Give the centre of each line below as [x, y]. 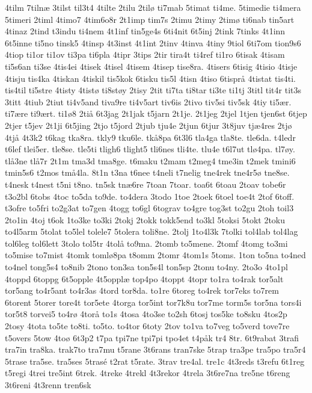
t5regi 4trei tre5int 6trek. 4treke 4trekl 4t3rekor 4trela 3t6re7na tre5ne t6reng [148, 373]
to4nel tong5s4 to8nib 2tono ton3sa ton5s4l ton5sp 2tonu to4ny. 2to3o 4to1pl [146, 267]
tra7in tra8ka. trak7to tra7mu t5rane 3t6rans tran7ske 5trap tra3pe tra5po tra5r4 [155, 349]
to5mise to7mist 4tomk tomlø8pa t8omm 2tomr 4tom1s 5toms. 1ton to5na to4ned [155, 255]
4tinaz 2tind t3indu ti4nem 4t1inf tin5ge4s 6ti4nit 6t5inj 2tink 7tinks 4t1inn [145, 31]
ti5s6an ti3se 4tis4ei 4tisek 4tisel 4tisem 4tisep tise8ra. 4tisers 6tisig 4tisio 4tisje [151, 66]
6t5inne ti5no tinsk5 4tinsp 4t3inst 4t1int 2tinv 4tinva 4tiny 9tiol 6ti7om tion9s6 [153, 42]
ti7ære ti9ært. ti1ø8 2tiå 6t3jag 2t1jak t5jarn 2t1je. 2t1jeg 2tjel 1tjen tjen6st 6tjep [156, 113]
